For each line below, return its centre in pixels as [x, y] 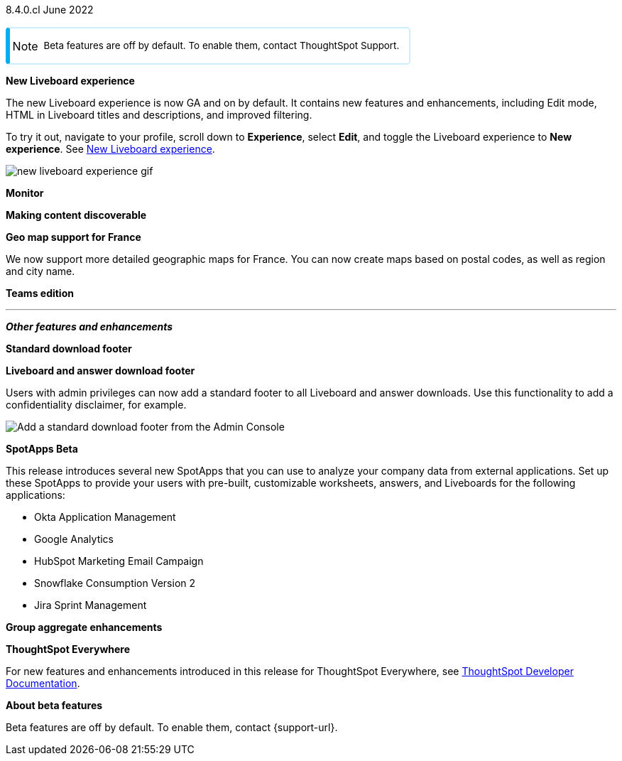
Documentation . [43, 684]
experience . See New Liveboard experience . [110, 149]
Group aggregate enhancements [84, 627]
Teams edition [40, 293]
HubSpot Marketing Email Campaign [119, 561]
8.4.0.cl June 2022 [50, 10]
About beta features [54, 706]
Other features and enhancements [89, 327]
